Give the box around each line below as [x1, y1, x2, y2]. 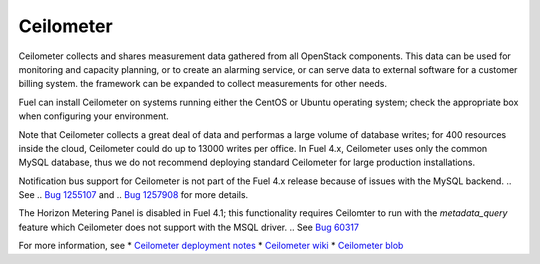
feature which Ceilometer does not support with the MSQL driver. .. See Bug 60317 [18, 221, 360, 233]
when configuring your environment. [18, 110, 169, 122]
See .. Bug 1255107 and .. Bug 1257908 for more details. [18, 189, 249, 201]
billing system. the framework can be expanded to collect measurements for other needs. [18, 78, 387, 90]
